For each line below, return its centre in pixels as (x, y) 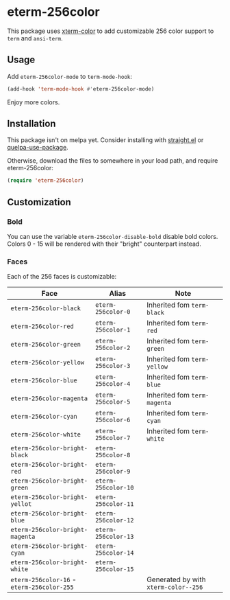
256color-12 (114, 520)
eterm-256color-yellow (47, 362)
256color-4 (113, 384)
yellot (21, 504)
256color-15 (114, 569)
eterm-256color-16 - (43, 579)
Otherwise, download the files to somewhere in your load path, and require (113, 161)
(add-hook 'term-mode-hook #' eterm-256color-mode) (81, 89)
